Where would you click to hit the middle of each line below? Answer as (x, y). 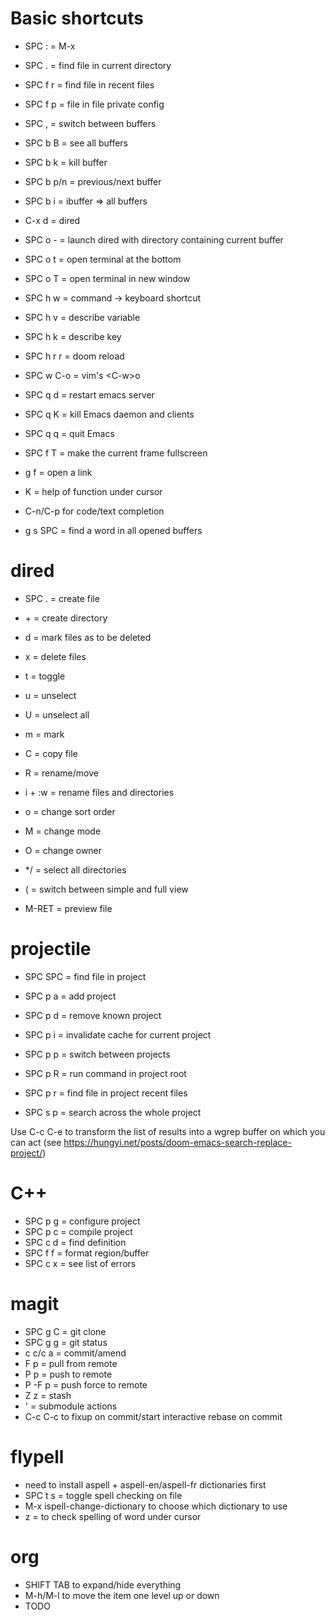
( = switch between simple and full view (106, 889)
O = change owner (63, 850)
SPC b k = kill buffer (66, 162)
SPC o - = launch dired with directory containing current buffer (154, 239)
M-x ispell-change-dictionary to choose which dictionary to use (156, 1506)
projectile (51, 949)
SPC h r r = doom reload (74, 356)
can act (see (36, 1142)
